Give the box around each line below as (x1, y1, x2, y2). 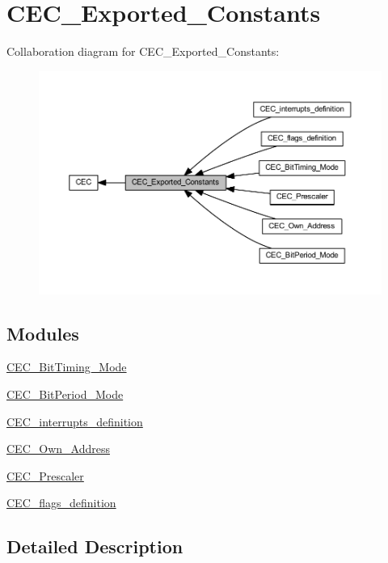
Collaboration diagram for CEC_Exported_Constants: (6, 43, 280, 60)
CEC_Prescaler (6, 467, 84, 484)
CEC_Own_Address (6, 440, 110, 457)
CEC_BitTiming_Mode (6, 358, 127, 375)
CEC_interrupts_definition (6, 413, 143, 430)
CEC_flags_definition (6, 494, 116, 511)
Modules (6, 320, 79, 345)
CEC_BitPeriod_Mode (6, 385, 124, 402)
